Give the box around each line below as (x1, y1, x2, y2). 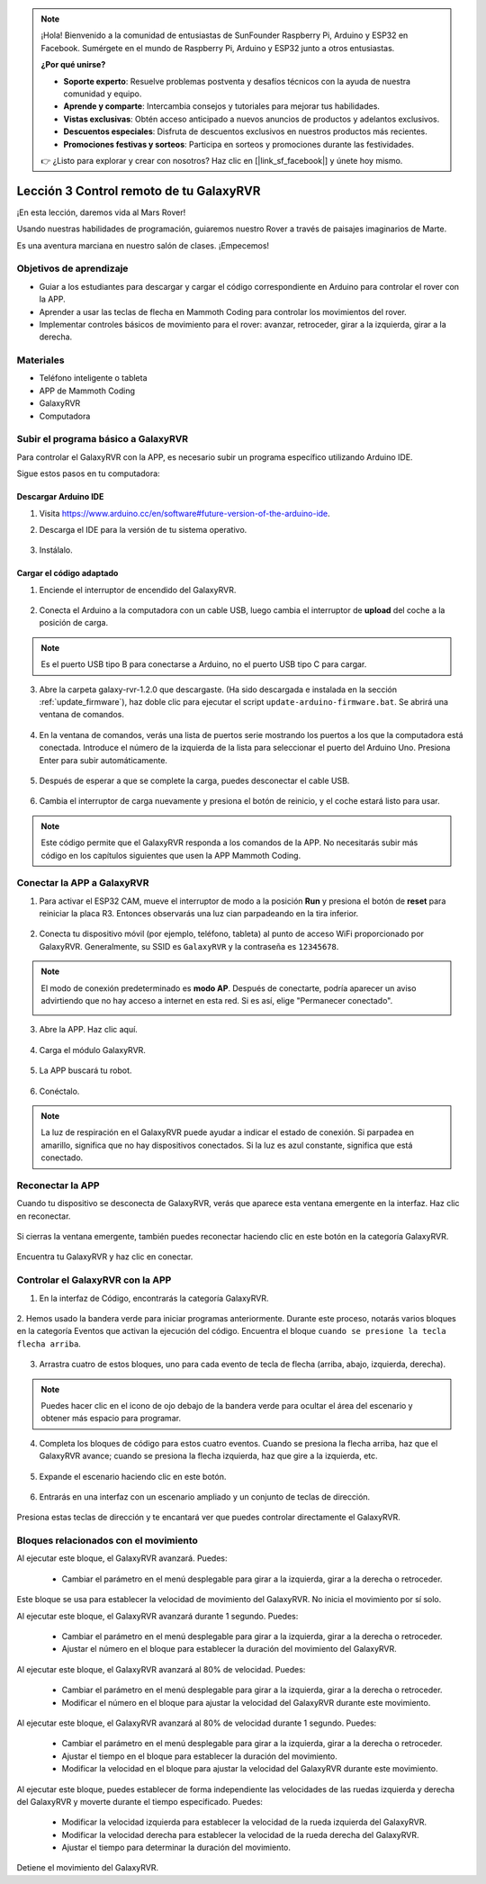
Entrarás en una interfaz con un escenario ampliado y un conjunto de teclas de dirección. (39, 1491, 371, 1502)
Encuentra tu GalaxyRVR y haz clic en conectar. (16, 1251, 193, 1262)
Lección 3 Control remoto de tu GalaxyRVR (16, 183, 261, 198)
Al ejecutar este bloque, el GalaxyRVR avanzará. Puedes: (16, 1553, 228, 1564)
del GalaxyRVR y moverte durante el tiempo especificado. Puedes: (16, 1796, 263, 1807)
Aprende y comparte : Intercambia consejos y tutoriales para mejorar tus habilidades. (63, 101, 380, 112)
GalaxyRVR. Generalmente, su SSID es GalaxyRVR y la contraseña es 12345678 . (39, 941, 339, 951)
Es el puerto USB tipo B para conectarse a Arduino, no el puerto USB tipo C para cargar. (40, 659, 367, 670)
